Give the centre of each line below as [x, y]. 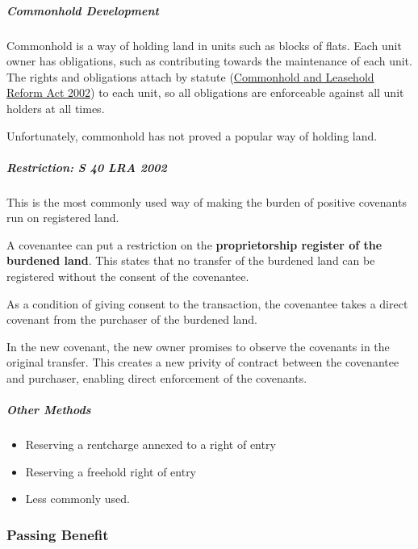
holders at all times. [56, 108]
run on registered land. [63, 218]
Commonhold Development [83, 10]
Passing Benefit [58, 534]
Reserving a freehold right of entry [111, 471]
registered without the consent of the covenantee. [128, 277]
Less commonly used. [77, 499]
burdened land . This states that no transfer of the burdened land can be [191, 260]
